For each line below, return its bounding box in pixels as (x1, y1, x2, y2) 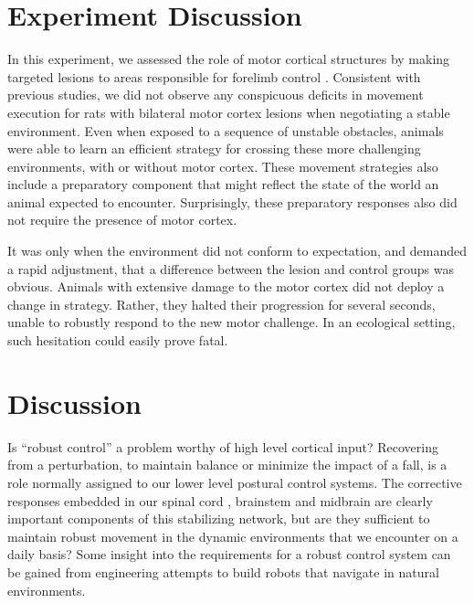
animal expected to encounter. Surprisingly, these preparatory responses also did (7, 192, 458, 211)
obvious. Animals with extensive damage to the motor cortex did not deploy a (7, 277, 445, 296)
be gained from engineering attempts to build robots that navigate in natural (7, 562, 439, 581)
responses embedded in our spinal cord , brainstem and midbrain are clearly (7, 491, 433, 510)
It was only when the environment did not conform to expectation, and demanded (7, 241, 468, 260)
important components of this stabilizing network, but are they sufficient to (7, 509, 430, 528)
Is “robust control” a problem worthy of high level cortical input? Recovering (7, 437, 438, 456)
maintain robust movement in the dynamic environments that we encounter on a (7, 526, 458, 545)
